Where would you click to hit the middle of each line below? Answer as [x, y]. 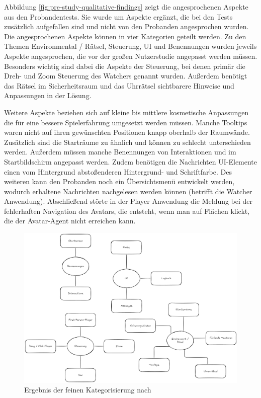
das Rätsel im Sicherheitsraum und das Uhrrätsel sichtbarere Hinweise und [119, 85]
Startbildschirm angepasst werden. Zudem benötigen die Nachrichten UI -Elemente [131, 161]
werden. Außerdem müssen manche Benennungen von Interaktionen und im [120, 152]
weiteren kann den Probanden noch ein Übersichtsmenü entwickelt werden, [119, 181]
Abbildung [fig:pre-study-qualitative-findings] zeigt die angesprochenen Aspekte [126, 7]
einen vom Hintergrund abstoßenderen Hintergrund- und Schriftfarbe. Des [118, 171]
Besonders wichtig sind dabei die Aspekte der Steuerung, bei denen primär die [125, 66]
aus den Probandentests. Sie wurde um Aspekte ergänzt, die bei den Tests [118, 16]
